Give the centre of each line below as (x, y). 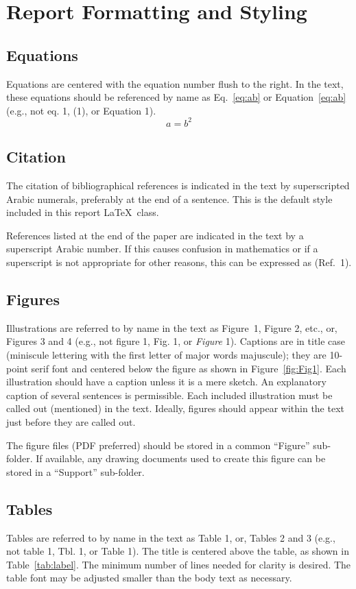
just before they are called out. (71, 421)
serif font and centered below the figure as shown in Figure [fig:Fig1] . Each (189, 368)
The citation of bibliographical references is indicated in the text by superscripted (178, 185)
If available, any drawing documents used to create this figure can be (181, 458)
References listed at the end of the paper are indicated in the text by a (155, 235)
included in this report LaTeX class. (83, 212)
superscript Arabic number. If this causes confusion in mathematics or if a (162, 249)
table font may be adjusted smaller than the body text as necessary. (149, 578)
